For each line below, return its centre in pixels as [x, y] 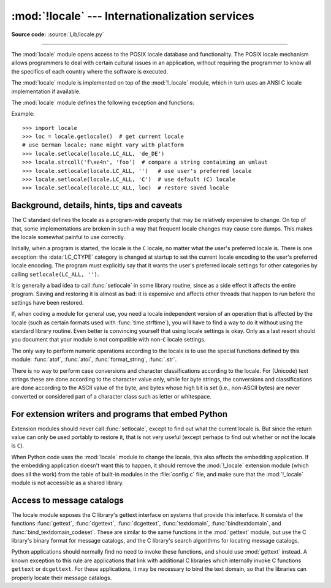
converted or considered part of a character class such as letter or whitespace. [111, 396]
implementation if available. [46, 91]
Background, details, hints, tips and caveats [97, 205]
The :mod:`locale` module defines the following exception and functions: [103, 102]
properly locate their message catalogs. [62, 578]
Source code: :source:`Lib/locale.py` [58, 34]
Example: [23, 114]
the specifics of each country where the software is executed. [90, 71]
